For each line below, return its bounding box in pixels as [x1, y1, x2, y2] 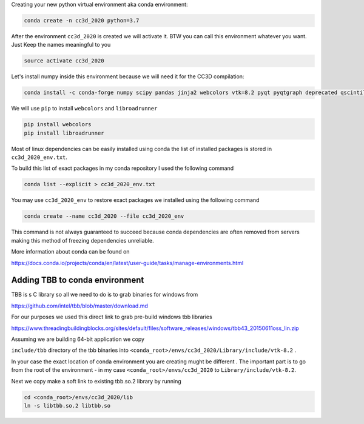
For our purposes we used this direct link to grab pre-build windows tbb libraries [11, 313, 212, 321]
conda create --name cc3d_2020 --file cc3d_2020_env [24, 213, 184, 220]
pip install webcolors [24, 121, 92, 128]
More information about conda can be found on [11, 248, 130, 255]
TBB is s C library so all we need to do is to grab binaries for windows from [11, 291, 198, 298]
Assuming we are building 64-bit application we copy [11, 335, 145, 343]
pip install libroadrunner [24, 129, 104, 136]
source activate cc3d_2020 [24, 58, 104, 64]
